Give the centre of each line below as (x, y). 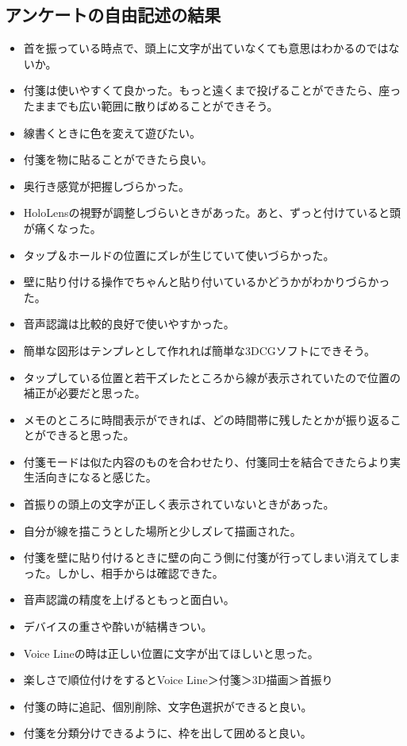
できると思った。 (90, 435)
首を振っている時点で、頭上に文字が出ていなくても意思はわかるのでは (206, 48)
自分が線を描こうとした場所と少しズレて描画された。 (162, 530)
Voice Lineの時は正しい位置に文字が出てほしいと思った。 (171, 653)
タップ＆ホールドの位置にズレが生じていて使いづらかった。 (179, 255)
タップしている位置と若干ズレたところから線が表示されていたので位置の (212, 377)
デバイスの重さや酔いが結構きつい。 (118, 626)
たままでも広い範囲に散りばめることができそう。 (151, 105)
